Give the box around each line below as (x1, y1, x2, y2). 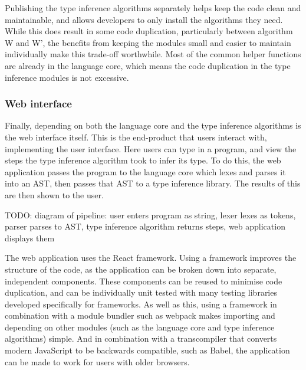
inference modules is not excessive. (5, 71, 129, 83)
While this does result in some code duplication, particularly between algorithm (5, 25, 293, 37)
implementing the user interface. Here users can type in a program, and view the (5, 142, 297, 155)
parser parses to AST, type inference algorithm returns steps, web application (5, 220, 285, 233)
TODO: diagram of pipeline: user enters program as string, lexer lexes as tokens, (5, 208, 296, 221)
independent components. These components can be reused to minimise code (5, 274, 282, 287)
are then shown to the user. (5, 188, 104, 201)
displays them (5, 231, 55, 244)
